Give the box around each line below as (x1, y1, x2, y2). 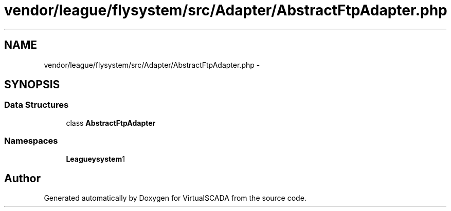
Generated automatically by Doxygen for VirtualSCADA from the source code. (44, 194, 306, 203)
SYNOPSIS (4, 78, 60, 91)
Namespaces (4, 136, 58, 146)
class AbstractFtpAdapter (66, 118, 156, 127)
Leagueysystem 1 (66, 154, 125, 163)
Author (4, 171, 41, 185)
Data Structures (4, 100, 69, 110)
